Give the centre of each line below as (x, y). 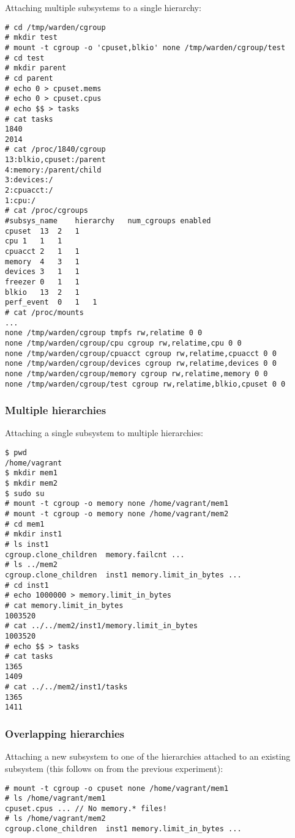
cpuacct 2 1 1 (42, 252)
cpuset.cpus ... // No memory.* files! (86, 808)
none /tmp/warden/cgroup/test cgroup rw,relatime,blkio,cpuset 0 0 (145, 384)
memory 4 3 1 (42, 261)
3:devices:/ (29, 180)
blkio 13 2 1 (42, 292)
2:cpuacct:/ (29, 191)
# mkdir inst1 (34, 534)
